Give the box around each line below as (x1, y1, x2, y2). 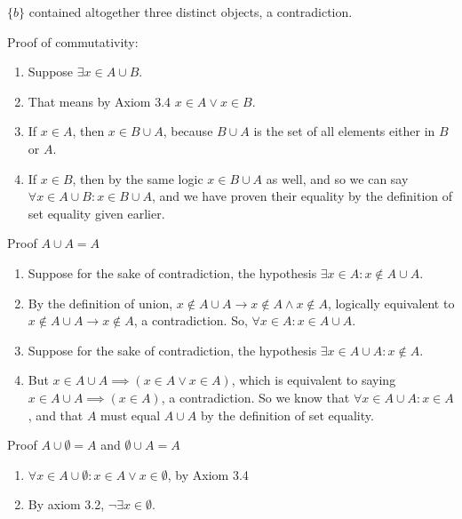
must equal (100, 405, 161, 424)
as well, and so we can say (266, 169, 409, 188)
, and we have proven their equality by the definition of (151, 187, 453, 205)
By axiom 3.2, (28, 495, 105, 514)
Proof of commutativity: (7, 32, 139, 51)
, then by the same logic (72, 169, 203, 188)
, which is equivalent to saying (231, 371, 396, 389)
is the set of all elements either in (253, 122, 435, 140)
